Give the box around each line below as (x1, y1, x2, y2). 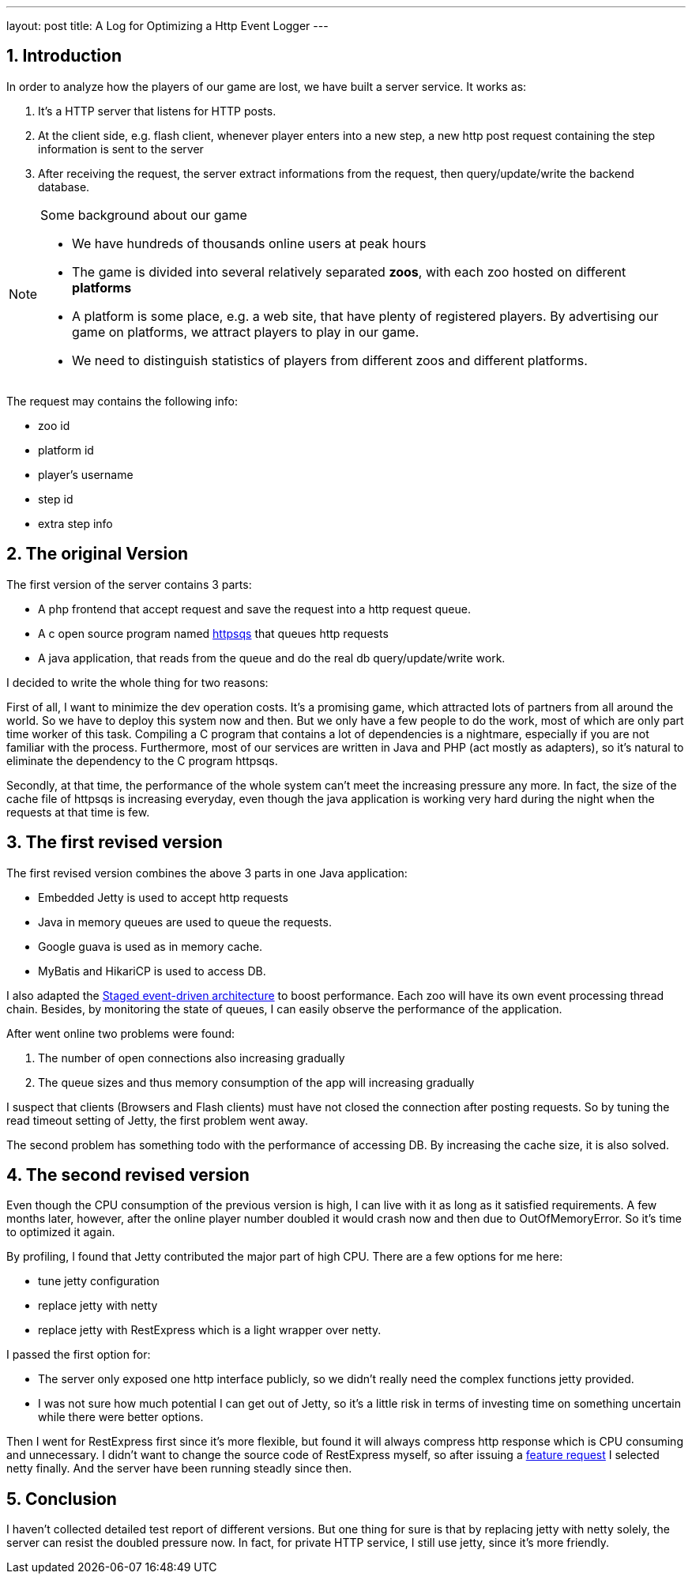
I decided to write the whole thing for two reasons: (6, 675, 269, 689)
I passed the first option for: (6, 1348, 151, 1362)
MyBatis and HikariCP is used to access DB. (38, 963, 266, 978)
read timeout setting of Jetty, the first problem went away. (6, 1113, 308, 1127)
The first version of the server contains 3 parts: (6, 577, 252, 591)
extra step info (38, 516, 113, 530)
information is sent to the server (38, 141, 204, 156)
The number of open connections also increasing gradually (38, 1050, 345, 1065)
